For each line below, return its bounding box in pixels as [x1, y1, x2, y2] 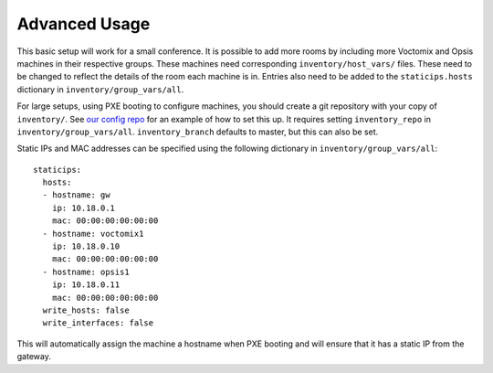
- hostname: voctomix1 [42, 229, 144, 239]
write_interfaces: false [42, 318, 154, 328]
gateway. [16, 351, 52, 362]
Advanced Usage [16, 14, 151, 34]
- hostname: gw [42, 190, 110, 200]
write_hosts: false [42, 304, 130, 315]
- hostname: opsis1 [42, 266, 130, 277]
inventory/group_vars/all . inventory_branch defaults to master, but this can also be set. [16, 126, 379, 137]
